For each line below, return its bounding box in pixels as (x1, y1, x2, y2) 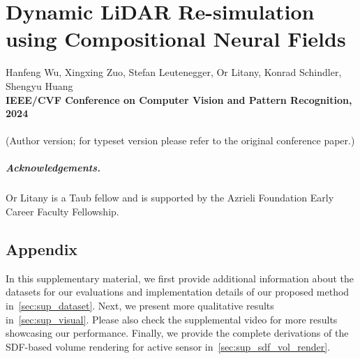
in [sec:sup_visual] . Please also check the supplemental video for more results (6, 312, 338, 326)
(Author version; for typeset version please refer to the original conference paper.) (6, 133, 355, 148)
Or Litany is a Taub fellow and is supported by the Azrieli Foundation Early (6, 190, 334, 205)
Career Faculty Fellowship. (6, 204, 119, 219)
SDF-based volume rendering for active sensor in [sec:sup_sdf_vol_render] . (6, 339, 331, 353)
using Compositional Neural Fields (6, 24, 346, 53)
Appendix (6, 238, 78, 260)
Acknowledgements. (6, 160, 101, 175)
